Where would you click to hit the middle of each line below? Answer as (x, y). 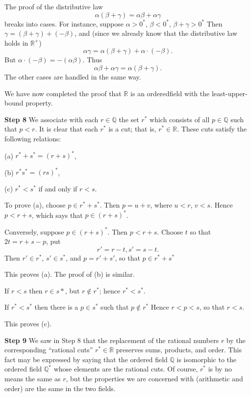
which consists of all (180, 119)
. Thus (92, 60)
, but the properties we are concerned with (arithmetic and (154, 379)
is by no (220, 369)
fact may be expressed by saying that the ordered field (86, 359)
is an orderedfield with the (170, 93)
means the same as (33, 379)
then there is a (56, 307)
